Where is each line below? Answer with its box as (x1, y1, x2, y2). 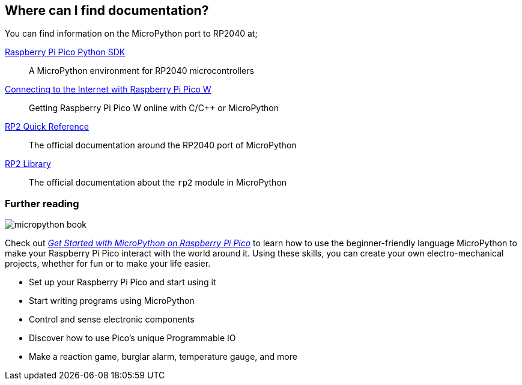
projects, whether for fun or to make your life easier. (5, 258, 211, 269)
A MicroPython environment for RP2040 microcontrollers (29, 65, 254, 76)
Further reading (5, 197, 79, 210)
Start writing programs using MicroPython (29, 296, 195, 306)
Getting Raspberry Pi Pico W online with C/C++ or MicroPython (29, 103, 279, 114)
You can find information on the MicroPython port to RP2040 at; (5, 28, 258, 39)
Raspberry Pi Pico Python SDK (5, 47, 126, 58)
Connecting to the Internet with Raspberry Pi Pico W (5, 84, 211, 95)
